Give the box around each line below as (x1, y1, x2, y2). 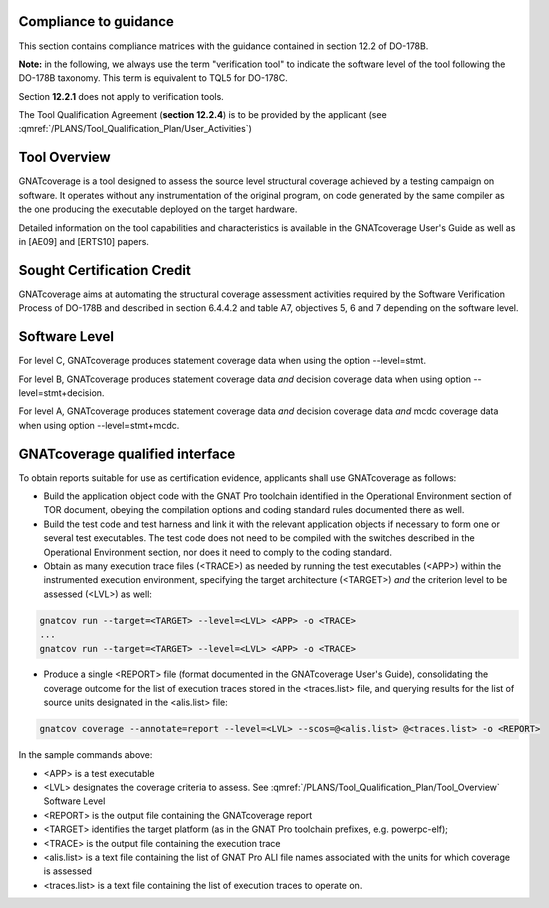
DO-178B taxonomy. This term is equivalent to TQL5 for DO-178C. (18, 72, 289, 84)
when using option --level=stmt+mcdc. (18, 419, 180, 431)
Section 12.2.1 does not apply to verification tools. (18, 90, 224, 102)
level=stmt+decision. (18, 386, 105, 399)
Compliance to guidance (18, 13, 175, 30)
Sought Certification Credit (18, 261, 192, 279)
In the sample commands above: (18, 749, 153, 761)
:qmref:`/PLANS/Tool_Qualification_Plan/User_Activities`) (18, 123, 252, 135)
